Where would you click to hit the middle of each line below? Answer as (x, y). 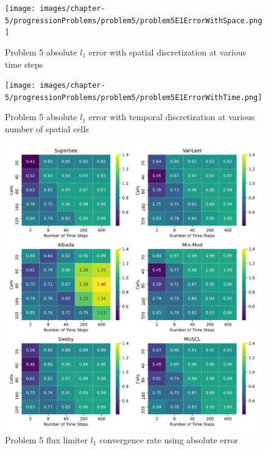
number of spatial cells (47, 129)
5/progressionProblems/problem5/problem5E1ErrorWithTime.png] (134, 97)
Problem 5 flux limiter (47, 439)
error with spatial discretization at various (167, 52)
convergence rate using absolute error (169, 439)
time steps (24, 64)
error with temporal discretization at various (172, 117)
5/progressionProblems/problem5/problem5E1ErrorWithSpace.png (134, 20)
